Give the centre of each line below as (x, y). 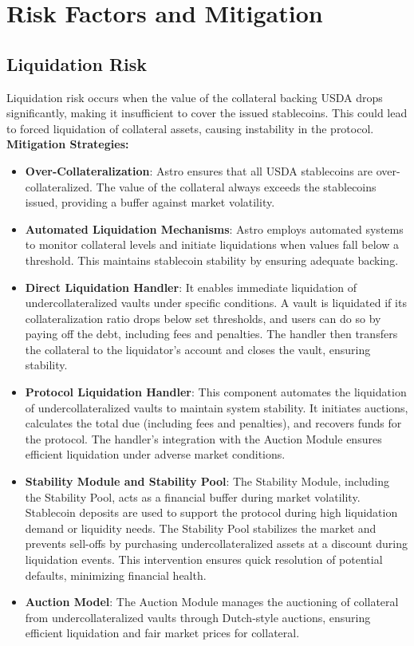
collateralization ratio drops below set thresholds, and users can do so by (203, 318)
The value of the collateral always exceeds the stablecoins (236, 186)
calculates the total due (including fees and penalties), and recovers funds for (213, 423)
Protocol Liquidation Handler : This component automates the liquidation (216, 392)
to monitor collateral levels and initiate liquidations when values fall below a (212, 244)
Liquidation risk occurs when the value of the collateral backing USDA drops (195, 97)
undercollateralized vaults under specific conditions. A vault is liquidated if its (216, 303)
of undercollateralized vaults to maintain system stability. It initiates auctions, (217, 407)
